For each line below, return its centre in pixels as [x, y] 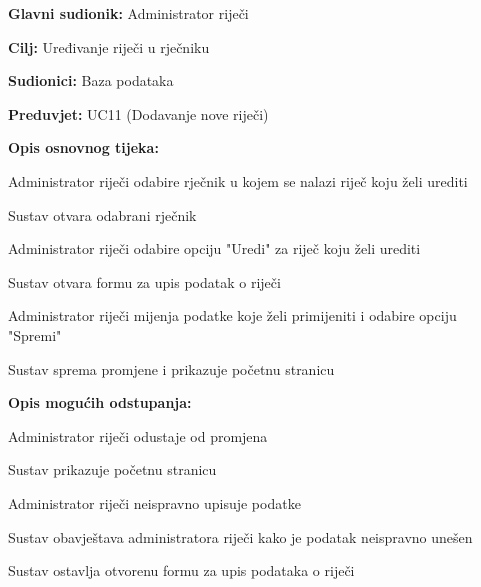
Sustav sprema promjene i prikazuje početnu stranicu [171, 368]
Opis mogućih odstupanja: [100, 402]
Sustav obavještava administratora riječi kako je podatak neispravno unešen [240, 536]
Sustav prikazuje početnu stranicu [112, 469]
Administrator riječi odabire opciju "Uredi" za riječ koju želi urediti [214, 248]
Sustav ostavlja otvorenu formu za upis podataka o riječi [181, 570]
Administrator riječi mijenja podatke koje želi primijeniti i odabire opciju [232, 315]
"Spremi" [35, 334]
